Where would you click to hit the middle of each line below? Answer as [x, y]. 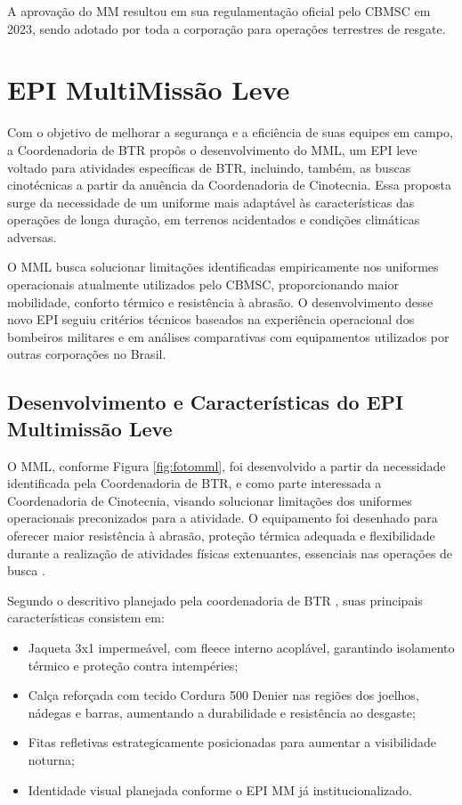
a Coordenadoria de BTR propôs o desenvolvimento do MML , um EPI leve [212, 149]
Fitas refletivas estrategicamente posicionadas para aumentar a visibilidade [232, 742]
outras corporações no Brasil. [87, 354]
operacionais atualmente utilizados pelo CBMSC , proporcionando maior [203, 285]
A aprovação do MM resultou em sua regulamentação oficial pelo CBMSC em [219, 11]
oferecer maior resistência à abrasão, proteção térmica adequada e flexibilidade [221, 535]
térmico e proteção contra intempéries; [133, 665]
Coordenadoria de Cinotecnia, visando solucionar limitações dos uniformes [210, 500]
